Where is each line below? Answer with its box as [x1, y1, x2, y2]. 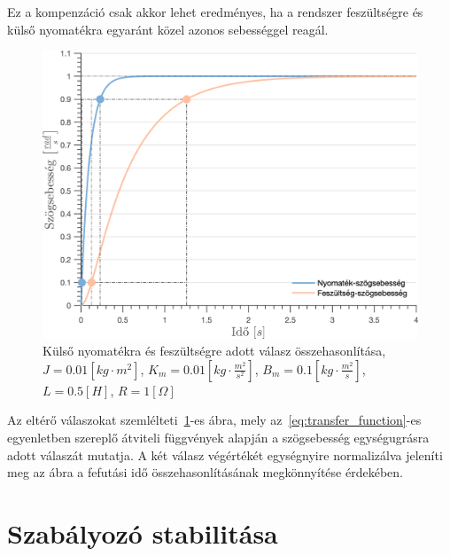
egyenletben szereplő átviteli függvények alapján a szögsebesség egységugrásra [7, 428, 430, 447]
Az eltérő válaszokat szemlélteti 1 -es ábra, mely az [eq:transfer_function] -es [7, 411, 422, 429]
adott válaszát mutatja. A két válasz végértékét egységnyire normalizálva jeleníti [7, 445, 443, 464]
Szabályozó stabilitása [7, 515, 278, 552]
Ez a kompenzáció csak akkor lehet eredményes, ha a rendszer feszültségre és [7, 3, 423, 20]
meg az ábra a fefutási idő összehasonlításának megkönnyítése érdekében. [7, 463, 403, 482]
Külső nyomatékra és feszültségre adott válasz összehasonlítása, [43, 341, 386, 360]
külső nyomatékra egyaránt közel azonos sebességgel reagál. [7, 20, 329, 38]
